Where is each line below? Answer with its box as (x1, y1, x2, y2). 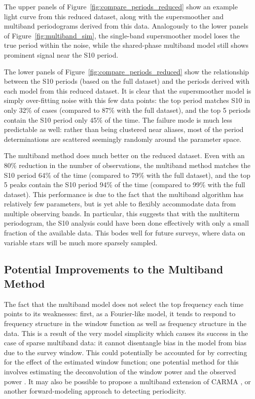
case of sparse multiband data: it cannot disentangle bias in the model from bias (4, 337, 247, 348)
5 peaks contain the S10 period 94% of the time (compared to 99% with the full (4, 179, 245, 190)
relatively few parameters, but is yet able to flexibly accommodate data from (4, 199, 236, 209)
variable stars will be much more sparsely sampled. (4, 237, 158, 247)
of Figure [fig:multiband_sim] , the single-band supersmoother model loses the (4, 30, 240, 40)
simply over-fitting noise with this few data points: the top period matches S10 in (4, 95, 251, 105)
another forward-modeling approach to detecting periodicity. (4, 386, 186, 396)
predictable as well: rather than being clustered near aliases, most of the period (4, 124, 244, 134)
